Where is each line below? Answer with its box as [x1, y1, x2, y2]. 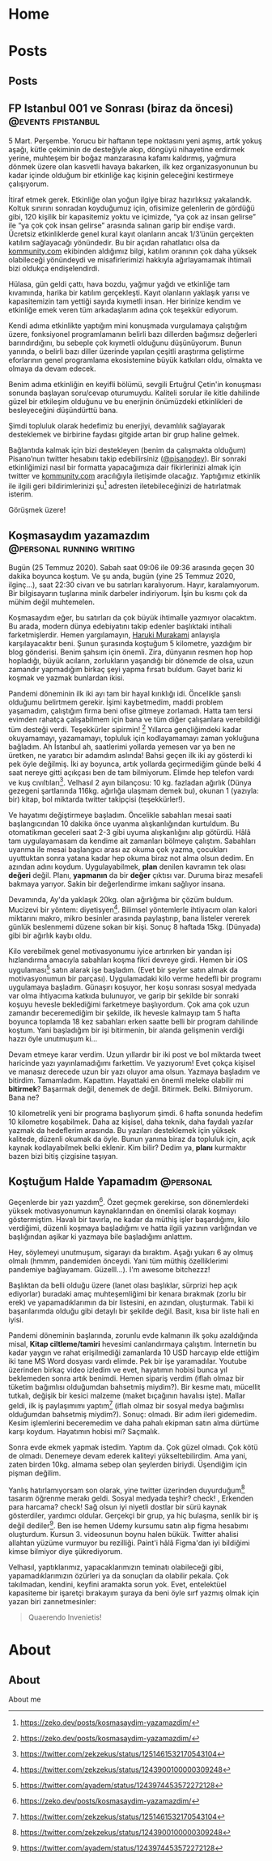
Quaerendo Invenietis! [28, 1612, 102, 1622]
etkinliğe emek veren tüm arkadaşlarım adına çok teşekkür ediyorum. [8, 304, 239, 314]
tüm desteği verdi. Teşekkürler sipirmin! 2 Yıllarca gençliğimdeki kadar [8, 723, 242, 734]
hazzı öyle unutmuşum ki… [8, 1033, 98, 1043]
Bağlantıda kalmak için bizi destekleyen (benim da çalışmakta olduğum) [8, 445, 247, 454]
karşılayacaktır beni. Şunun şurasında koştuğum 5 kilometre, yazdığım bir [8, 639, 253, 649]
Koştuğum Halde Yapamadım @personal [8, 1175, 213, 1189]
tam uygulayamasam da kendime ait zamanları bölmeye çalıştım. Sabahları [8, 836, 257, 846]
